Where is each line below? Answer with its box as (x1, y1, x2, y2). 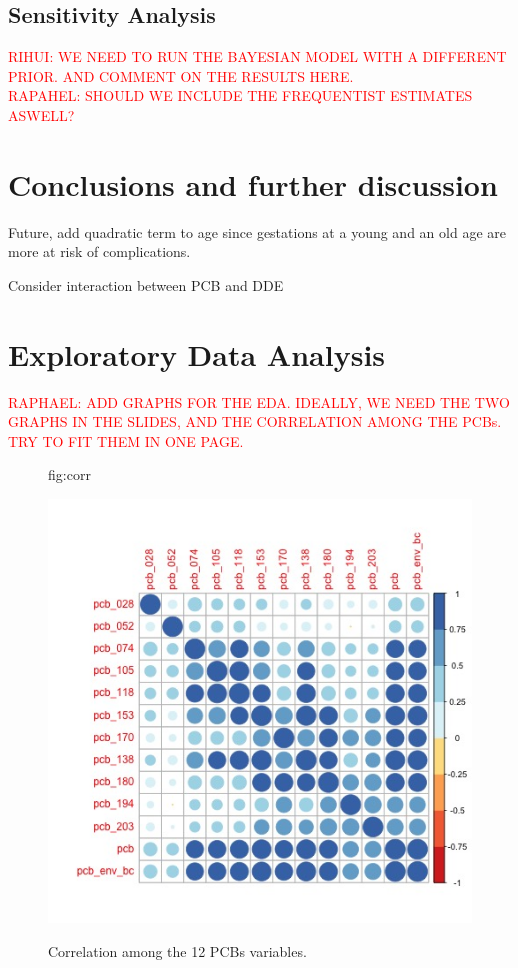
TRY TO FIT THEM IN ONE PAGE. (8, 430, 244, 451)
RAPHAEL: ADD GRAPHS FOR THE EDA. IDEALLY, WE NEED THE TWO (8, 391, 510, 412)
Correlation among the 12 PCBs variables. (48, 940, 307, 961)
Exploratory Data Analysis (8, 333, 386, 374)
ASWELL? (8, 104, 75, 125)
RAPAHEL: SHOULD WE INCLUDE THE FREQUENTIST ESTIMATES (8, 85, 473, 106)
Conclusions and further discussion (8, 163, 498, 204)
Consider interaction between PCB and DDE (8, 274, 284, 295)
